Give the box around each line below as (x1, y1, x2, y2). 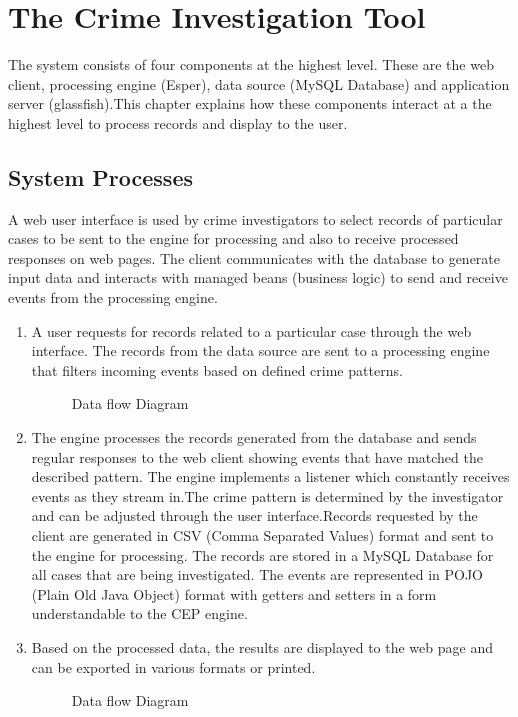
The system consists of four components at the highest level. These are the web (8, 54, 494, 75)
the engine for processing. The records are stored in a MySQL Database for (31, 544, 494, 565)
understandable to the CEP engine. (31, 603, 248, 624)
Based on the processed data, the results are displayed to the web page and (31, 636, 493, 657)
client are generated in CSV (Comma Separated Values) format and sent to (31, 525, 494, 546)
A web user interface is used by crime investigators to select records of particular (8, 208, 503, 229)
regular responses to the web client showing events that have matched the (31, 446, 483, 467)
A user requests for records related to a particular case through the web (31, 320, 472, 341)
